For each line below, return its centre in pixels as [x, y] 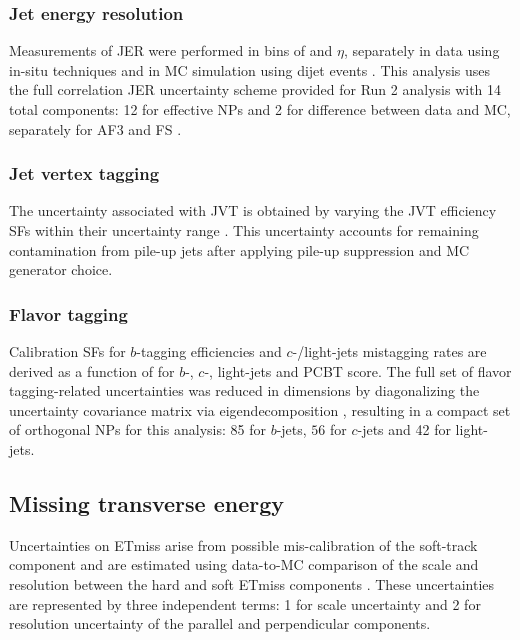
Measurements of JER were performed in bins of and [171, 50]
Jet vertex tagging [84, 173]
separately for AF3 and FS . [95, 128]
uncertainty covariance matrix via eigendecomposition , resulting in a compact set [260, 409]
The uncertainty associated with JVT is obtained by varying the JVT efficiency [253, 210]
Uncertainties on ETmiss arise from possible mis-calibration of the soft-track [243, 544]
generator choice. [61, 269]
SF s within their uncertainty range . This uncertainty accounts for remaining [244, 230]
